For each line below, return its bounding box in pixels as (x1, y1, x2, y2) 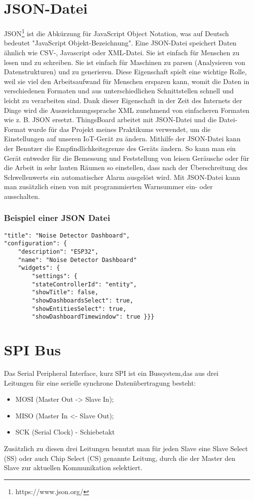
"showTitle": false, (32, 289, 99, 296)
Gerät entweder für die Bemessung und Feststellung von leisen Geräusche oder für (4, 152, 250, 163)
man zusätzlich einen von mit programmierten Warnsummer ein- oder (4, 181, 213, 192)
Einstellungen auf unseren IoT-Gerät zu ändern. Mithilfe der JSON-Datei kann (4, 133, 241, 144)
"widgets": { (18, 264, 60, 272)
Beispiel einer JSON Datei (4, 212, 110, 224)
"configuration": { (4, 240, 67, 247)
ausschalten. (4, 191, 40, 201)
